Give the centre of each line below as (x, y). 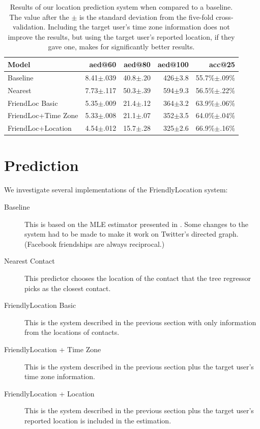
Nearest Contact (30, 261)
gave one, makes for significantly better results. (121, 47)
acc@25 (222, 64)
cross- (225, 17)
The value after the (39, 17)
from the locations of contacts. (72, 332)
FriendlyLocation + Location (49, 393)
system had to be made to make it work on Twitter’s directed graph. (132, 234)
